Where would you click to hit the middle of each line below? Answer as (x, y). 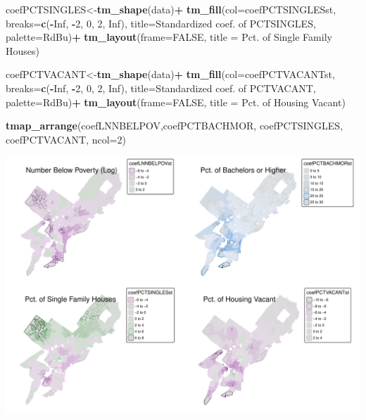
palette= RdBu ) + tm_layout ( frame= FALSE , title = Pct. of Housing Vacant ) (176, 102)
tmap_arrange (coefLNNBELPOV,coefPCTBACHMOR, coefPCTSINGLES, (175, 126)
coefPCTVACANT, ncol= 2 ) (66, 139)
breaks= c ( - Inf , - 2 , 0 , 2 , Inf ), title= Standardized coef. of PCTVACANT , (161, 88)
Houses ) (23, 50)
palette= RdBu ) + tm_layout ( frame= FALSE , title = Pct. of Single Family (169, 37)
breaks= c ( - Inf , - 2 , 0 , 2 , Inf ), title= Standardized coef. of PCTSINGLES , (161, 23)
